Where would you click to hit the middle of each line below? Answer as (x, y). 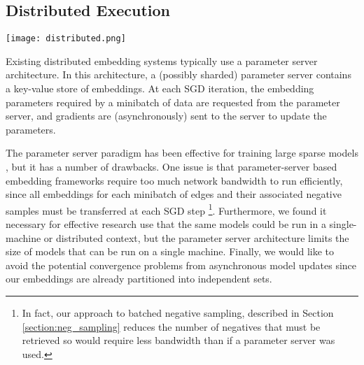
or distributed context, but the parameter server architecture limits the (196, 237)
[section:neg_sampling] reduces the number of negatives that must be (171, 326)
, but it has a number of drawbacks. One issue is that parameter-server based (171, 167)
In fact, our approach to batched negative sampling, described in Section (178, 313)
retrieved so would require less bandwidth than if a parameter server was (178, 340)
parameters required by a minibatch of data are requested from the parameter (173, 102)
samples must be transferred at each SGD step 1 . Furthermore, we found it (166, 209)
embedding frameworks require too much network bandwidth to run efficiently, (174, 180)
